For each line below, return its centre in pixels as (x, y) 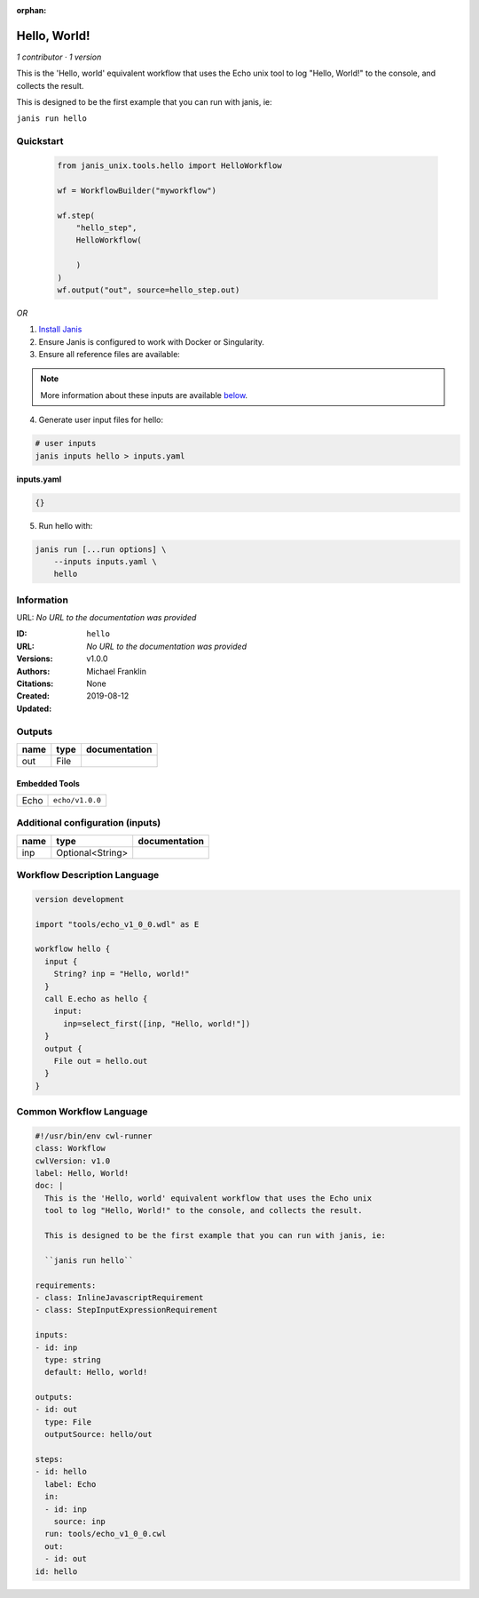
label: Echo (71, 1484)
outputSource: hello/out (98, 1434)
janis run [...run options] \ (101, 549)
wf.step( (76, 215)
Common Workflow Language (82, 1112)
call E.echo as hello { (96, 999)
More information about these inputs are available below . (144, 395)
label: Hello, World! (82, 1174)
